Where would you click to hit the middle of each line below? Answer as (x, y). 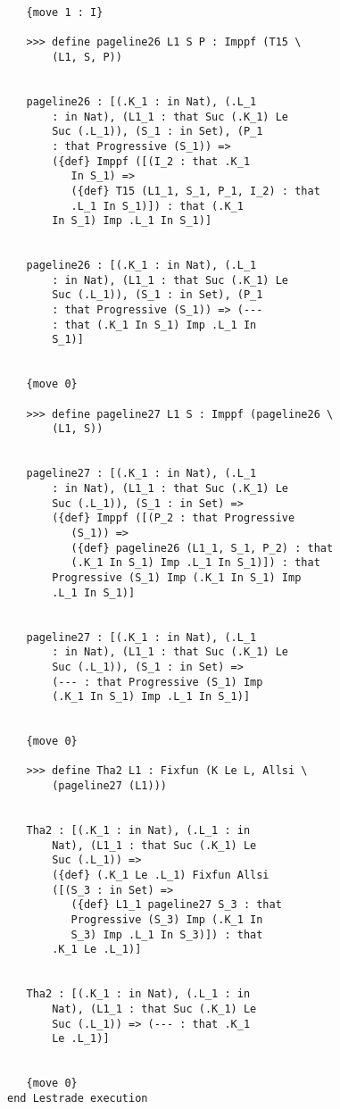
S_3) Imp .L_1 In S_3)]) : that (167, 934)
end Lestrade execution (78, 1098)
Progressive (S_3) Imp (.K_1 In (167, 920)
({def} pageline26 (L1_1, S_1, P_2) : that (202, 548)
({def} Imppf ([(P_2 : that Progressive (174, 518)
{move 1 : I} (65, 13)
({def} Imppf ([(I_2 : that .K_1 (151, 161)
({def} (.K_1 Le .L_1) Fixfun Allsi (161, 876)
